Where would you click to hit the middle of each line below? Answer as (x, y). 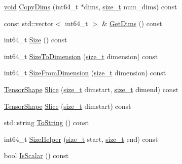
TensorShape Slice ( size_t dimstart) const (68, 106)
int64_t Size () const (36, 40)
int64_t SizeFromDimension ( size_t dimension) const (85, 73)
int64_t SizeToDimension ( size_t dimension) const (81, 56)
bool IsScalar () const (36, 155)
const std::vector (29, 23)
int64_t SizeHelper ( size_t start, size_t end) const (81, 139)
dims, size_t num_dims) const (130, 6)
